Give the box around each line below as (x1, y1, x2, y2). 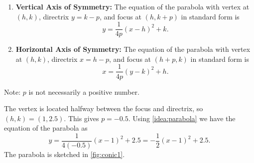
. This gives (64, 113, 99, 123)
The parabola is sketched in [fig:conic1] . (4, 149, 125, 159)
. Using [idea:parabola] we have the (128, 113, 236, 123)
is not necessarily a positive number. (28, 86, 139, 97)
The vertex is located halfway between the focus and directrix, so (4, 103, 203, 114)
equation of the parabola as (4, 123, 88, 133)
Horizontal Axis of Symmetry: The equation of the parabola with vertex (15, 44, 251, 54)
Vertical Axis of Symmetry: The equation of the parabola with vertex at (15, 1, 250, 11)
